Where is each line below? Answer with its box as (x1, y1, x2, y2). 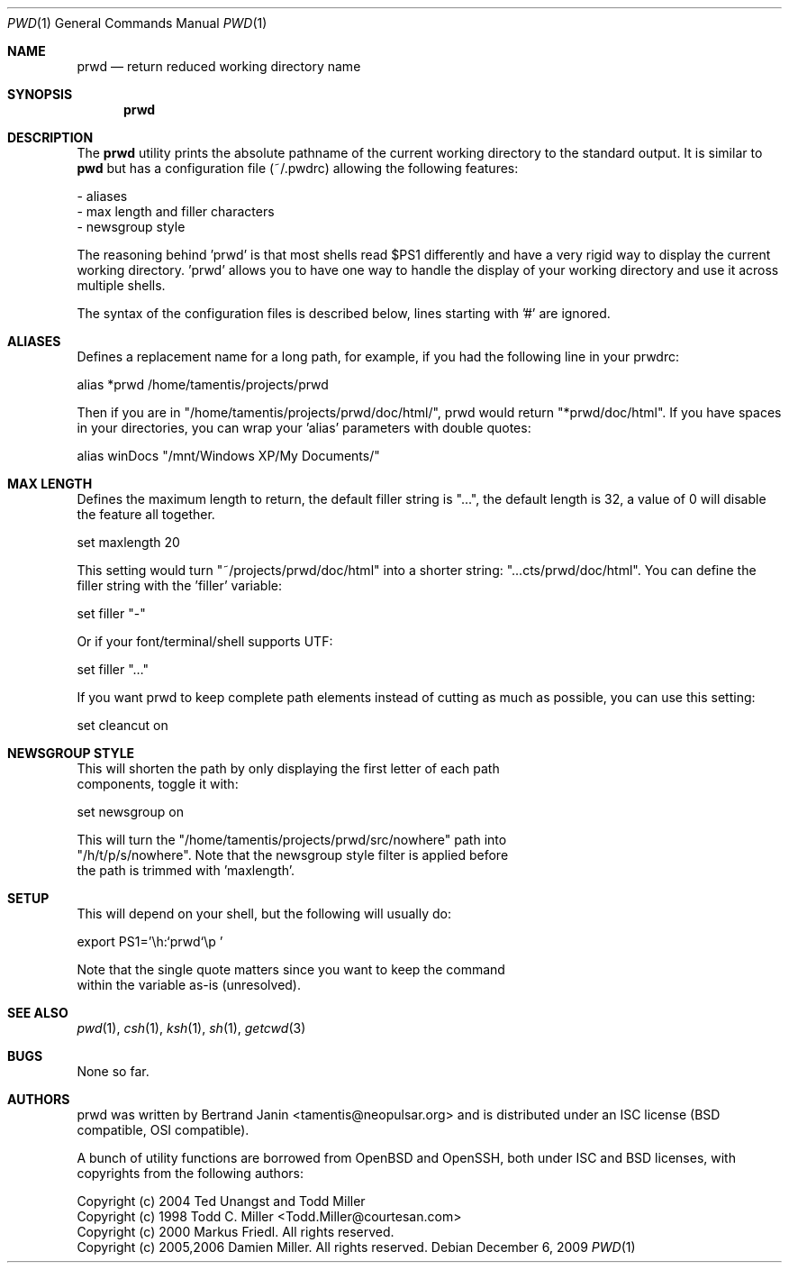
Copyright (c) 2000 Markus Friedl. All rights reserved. (77, 1224, 394, 1239)
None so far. (77, 1064, 150, 1079)
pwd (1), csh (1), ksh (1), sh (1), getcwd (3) (77, 1020, 306, 1036)
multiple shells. (77, 278, 166, 293)
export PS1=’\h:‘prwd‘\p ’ (77, 934, 223, 949)
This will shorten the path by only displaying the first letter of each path (77, 761, 500, 776)
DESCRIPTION (7, 130, 94, 145)
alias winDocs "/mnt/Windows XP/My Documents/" (77, 448, 380, 463)
